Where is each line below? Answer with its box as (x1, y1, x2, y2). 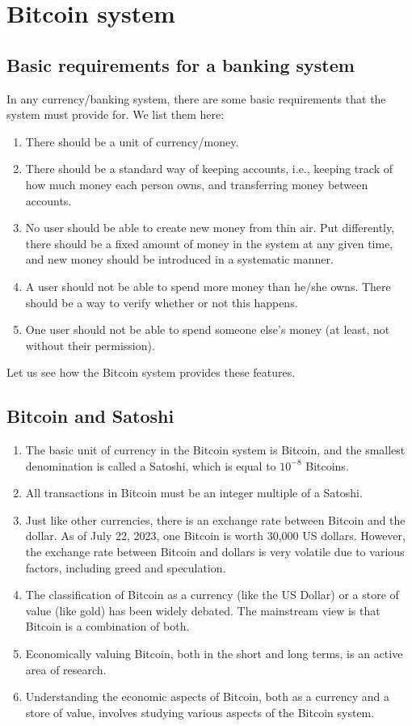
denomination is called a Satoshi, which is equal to (25, 457, 276, 474)
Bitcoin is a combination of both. (25, 618, 190, 635)
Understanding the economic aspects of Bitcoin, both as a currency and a (25, 688, 389, 705)
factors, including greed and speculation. (25, 559, 226, 576)
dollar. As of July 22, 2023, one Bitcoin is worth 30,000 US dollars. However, (25, 527, 406, 544)
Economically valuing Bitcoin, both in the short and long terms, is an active (25, 645, 403, 662)
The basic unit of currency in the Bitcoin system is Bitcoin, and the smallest (25, 441, 406, 458)
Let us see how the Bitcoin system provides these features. (6, 364, 296, 381)
